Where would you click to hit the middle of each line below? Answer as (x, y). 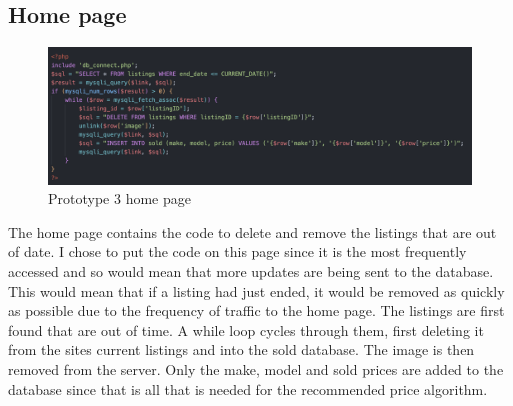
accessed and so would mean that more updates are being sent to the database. (251, 271)
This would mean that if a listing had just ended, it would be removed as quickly (256, 290)
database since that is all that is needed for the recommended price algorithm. (248, 388)
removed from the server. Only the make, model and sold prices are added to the (256, 369)
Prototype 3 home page (119, 198)
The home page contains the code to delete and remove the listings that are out (252, 231)
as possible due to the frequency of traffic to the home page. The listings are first (256, 310)
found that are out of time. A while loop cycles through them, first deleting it (246, 329)
